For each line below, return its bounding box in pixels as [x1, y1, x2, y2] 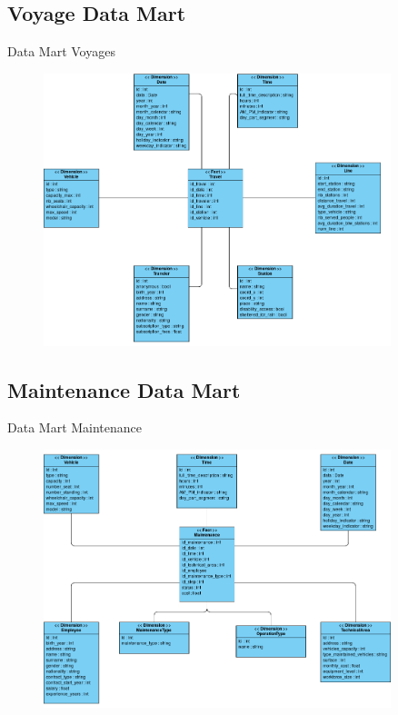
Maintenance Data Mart [7, 375, 241, 403]
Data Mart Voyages [7, 42, 115, 61]
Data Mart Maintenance [7, 418, 143, 437]
